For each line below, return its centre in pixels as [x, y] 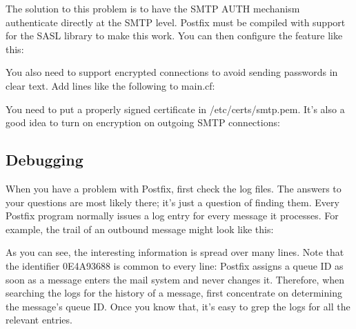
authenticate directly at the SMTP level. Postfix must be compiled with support [176, 22]
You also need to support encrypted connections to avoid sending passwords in [172, 72]
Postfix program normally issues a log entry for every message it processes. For [172, 216]
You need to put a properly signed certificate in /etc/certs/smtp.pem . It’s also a [175, 109]
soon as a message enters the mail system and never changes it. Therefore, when [175, 279]
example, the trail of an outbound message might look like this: [140, 229]
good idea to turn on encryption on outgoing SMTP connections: [143, 122]
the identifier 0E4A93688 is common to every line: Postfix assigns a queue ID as [175, 265]
